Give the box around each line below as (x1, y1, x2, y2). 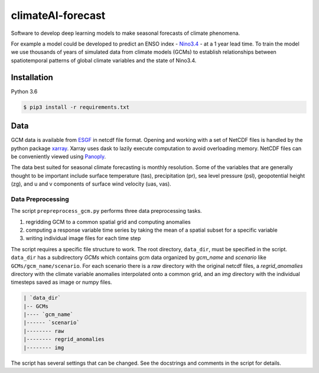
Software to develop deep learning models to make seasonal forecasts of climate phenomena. (11, 30, 240, 37)
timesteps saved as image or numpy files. (11, 278, 112, 286)
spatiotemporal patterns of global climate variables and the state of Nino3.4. (11, 57, 197, 64)
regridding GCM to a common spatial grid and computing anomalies (25, 218, 191, 225)
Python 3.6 (11, 87, 38, 95)
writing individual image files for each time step (25, 235, 141, 242)
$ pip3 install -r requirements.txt (23, 103, 130, 111)
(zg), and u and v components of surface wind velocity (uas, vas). (11, 180, 171, 187)
